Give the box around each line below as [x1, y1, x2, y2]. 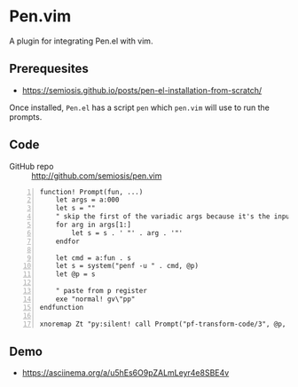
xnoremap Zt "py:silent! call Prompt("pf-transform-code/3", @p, [39, 320, 286, 328]
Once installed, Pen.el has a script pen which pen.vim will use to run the [9, 102, 271, 113]
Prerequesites [9, 61, 89, 76]
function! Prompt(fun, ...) [39, 187, 144, 196]
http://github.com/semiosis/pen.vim [31, 170, 162, 181]
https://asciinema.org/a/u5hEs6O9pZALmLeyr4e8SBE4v [21, 367, 230, 378]
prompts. [9, 111, 43, 122]
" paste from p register [55, 287, 148, 296]
